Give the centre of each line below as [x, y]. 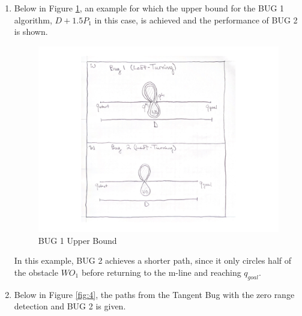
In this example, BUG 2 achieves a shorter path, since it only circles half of [153, 260]
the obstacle [36, 272]
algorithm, [33, 20]
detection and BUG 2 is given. [70, 306]
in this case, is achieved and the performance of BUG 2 [196, 20]
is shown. [31, 32]
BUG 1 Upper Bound [77, 240]
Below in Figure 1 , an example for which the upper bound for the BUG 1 [149, 8]
